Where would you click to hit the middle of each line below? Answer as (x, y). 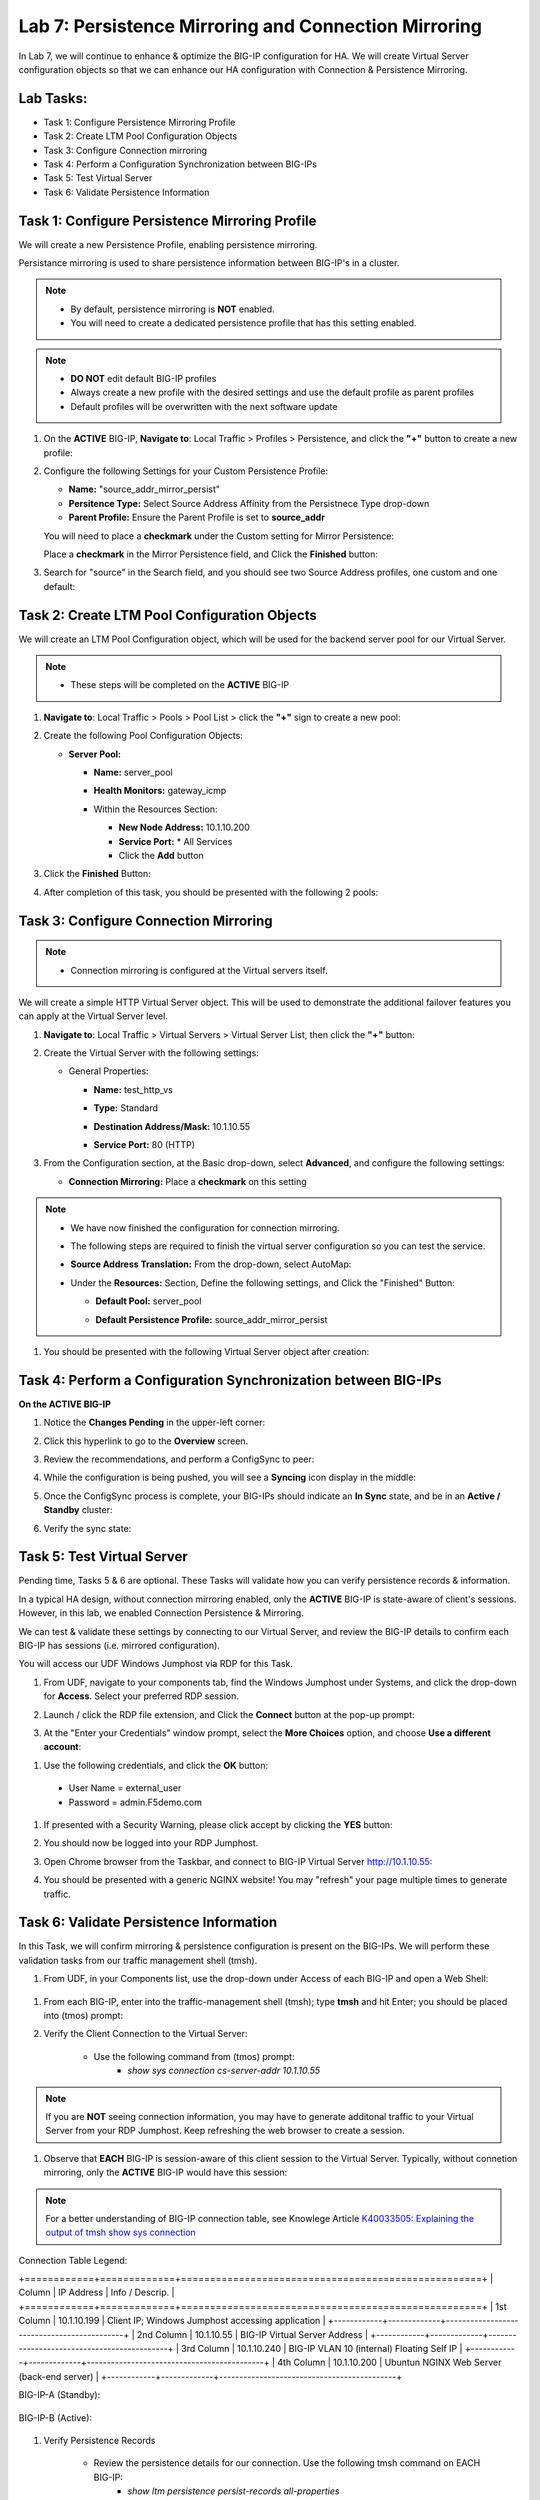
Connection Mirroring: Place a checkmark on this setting (187, 1181)
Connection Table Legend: (73, 2260)
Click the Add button (161, 855)
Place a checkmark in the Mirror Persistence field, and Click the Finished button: (211, 554)
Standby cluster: (78, 1510)
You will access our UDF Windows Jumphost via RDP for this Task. (156, 1664)
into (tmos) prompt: (83, 2015)
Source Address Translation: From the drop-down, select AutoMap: (211, 1264)
